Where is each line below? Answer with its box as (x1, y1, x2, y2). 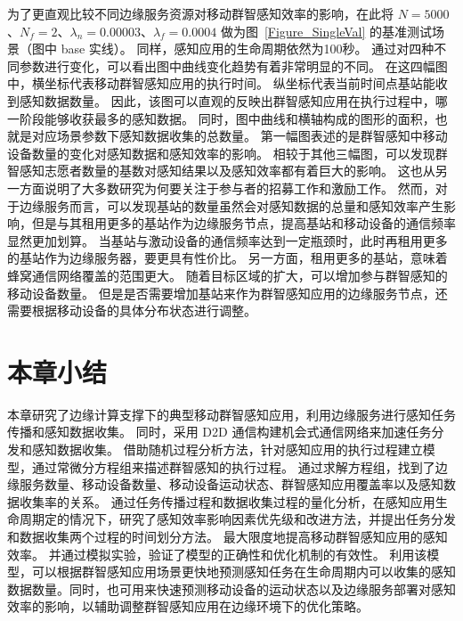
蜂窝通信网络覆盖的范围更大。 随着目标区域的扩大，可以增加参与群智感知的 (7, 266, 448, 284)
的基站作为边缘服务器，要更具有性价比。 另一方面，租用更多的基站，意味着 (7, 249, 448, 267)
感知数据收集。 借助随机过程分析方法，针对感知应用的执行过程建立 (31, 440, 423, 458)
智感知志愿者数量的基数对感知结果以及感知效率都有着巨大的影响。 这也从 (7, 161, 435, 180)
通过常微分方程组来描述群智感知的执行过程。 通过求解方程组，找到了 (31, 457, 435, 476)
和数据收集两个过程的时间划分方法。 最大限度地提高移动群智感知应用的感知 (7, 527, 448, 545)
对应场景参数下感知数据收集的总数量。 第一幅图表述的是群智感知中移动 (31, 127, 448, 145)
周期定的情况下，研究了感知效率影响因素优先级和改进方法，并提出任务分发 (19, 510, 456, 528)
